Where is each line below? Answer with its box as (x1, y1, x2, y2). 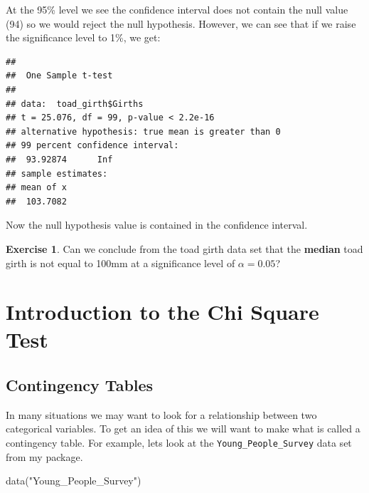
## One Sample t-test (6, 71, 113, 81)
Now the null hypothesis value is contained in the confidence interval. (6, 217, 308, 232)
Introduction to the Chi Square (6, 297, 319, 326)
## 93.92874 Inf (6, 154, 113, 165)
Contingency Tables (6, 374, 154, 396)
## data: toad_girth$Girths (6, 98, 144, 109)
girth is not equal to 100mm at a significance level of (6, 255, 235, 270)
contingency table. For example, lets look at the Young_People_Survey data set (6, 435, 352, 450)
